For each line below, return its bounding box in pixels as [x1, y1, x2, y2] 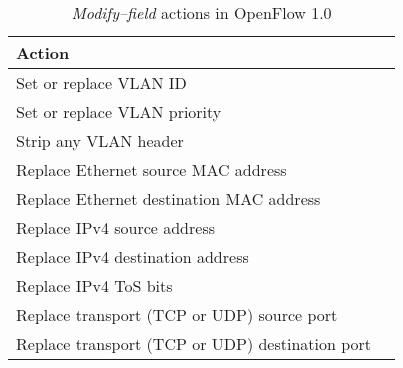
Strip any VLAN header [16, 129, 184, 152]
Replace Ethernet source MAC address [16, 158, 287, 181]
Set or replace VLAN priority [16, 100, 222, 123]
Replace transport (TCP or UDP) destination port [16, 332, 372, 355]
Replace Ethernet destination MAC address [16, 187, 321, 210]
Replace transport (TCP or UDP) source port [16, 303, 338, 326]
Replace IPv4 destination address [16, 245, 249, 268]
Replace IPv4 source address [16, 216, 215, 239]
